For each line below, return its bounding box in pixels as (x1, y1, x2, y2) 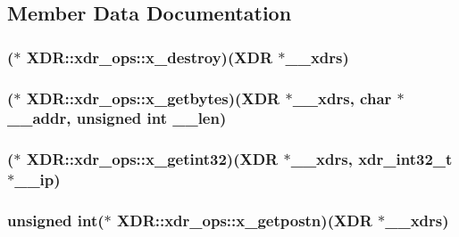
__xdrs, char (292, 86, 392, 109)
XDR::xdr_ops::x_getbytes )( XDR (26, 86, 280, 109)
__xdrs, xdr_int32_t (290, 148, 453, 170)
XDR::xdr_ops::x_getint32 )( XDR (26, 148, 279, 170)
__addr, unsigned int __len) (7, 107, 227, 129)
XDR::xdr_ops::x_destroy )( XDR (26, 45, 272, 68)
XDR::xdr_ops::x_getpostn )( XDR (116, 209, 372, 232)
